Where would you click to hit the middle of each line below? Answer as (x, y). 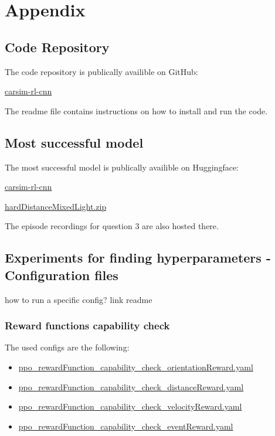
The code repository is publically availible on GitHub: (101, 71)
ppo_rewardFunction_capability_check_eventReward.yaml (126, 426)
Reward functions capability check (87, 326)
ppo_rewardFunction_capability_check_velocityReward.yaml (130, 406)
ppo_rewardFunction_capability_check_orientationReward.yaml (136, 367)
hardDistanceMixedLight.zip (56, 206)
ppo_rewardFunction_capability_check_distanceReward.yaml (131, 386)
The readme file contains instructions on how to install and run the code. (136, 110)
